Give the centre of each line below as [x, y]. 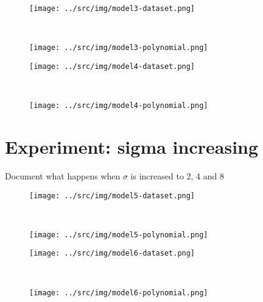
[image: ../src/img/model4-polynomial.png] [119, 106]
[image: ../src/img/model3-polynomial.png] [119, 48]
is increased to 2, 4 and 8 [177, 175]
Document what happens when [63, 175]
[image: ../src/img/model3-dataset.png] [112, 9]
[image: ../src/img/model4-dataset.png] [112, 66]
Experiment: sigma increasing [132, 146]
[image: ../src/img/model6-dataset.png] [112, 253]
